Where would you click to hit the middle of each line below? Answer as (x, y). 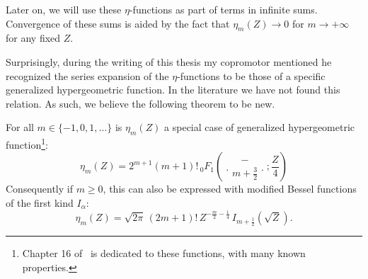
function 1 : (27, 143)
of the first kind (40, 203)
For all (20, 127)
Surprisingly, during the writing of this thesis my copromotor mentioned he (169, 61)
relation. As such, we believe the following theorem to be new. (140, 103)
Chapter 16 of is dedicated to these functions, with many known (164, 253)
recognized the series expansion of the (87, 75)
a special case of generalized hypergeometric (260, 127)
